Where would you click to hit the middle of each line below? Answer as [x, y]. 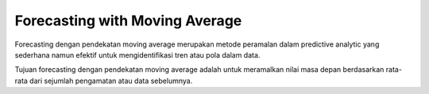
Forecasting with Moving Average [128, 21]
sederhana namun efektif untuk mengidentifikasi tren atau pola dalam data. [137, 55]
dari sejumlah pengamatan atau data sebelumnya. [111, 81]
